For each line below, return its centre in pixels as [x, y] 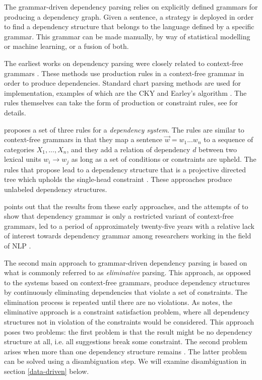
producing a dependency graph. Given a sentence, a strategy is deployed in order [129, 16]
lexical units [23, 159]
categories [19, 149]
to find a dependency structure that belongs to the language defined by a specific [129, 26]
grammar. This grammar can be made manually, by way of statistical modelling [127, 36]
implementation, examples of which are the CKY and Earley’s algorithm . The [125, 92]
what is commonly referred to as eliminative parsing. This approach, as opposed [127, 272]
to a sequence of [228, 139]
